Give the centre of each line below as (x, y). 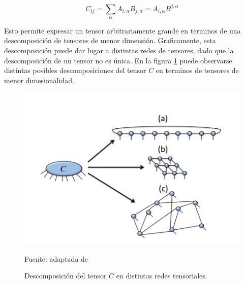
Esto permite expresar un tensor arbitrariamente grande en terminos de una (122, 30)
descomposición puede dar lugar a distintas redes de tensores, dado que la (119, 50)
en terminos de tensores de (197, 70)
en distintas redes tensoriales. (162, 276)
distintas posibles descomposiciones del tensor (75, 70)
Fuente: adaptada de (56, 258)
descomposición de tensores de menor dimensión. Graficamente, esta (110, 40)
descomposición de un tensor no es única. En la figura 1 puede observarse (118, 60)
